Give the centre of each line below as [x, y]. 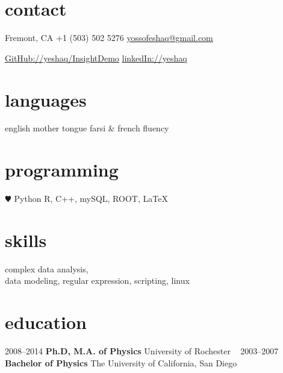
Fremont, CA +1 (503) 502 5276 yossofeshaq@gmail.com [109, 38]
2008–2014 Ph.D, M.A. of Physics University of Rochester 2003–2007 [142, 351]
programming [62, 170]
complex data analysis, [47, 268]
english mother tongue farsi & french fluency [87, 128]
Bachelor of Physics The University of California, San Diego [121, 362]
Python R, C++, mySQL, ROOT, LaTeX [91, 199]
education [46, 322]
